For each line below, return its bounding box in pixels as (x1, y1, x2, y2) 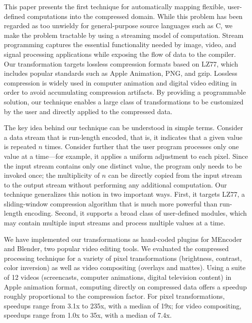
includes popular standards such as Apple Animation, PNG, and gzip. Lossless (4, 68, 237, 78)
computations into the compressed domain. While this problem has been (27, 11, 243, 21)
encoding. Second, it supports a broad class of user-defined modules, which (24, 208, 247, 218)
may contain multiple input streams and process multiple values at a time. (4, 218, 225, 228)
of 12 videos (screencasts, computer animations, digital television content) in (4, 272, 232, 282)
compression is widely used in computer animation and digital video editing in (4, 77, 237, 87)
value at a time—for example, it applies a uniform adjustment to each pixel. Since (4, 151, 248, 161)
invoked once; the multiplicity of (4, 170, 100, 180)
